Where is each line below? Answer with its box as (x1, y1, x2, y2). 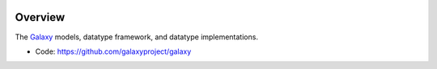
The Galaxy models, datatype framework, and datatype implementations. (15, 32, 259, 42)
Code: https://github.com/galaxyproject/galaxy (35, 47, 192, 56)
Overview (15, 10, 66, 24)
